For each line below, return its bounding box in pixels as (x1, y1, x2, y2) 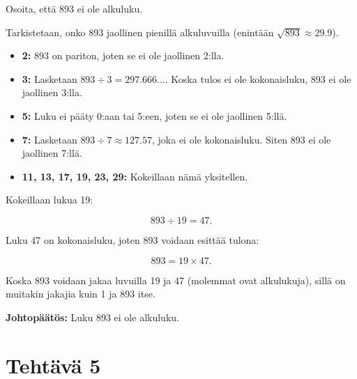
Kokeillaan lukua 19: (6, 192, 93, 207)
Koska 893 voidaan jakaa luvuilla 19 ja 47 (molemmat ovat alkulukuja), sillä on (6, 272, 346, 287)
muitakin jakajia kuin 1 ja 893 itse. (6, 286, 155, 301)
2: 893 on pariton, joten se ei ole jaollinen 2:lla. (22, 48, 225, 63)
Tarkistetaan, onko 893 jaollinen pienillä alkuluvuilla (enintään (6, 24, 274, 39)
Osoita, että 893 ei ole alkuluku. (6, 1, 143, 15)
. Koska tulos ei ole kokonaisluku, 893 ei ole (165, 71, 351, 86)
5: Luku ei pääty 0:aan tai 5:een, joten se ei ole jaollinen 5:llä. (22, 108, 287, 123)
